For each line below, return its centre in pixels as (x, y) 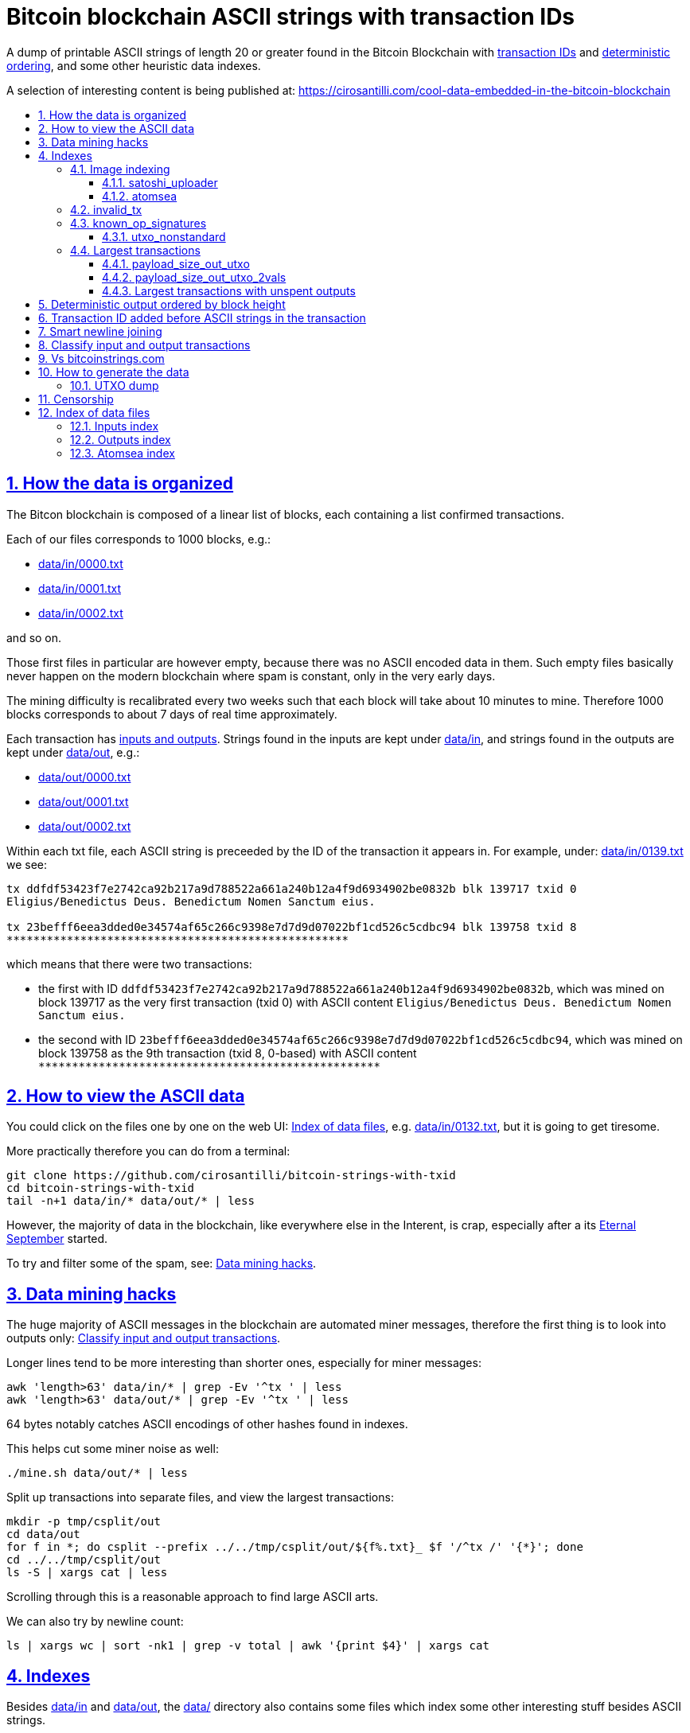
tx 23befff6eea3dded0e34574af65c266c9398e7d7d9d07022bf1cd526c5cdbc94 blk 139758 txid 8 (292, 927)
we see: (27, 864)
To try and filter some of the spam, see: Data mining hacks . (162, 1264)
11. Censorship (76, 399)
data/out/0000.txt (85, 777)
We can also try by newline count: (95, 1622)
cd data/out (43, 1534)
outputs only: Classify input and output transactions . (144, 1338)
